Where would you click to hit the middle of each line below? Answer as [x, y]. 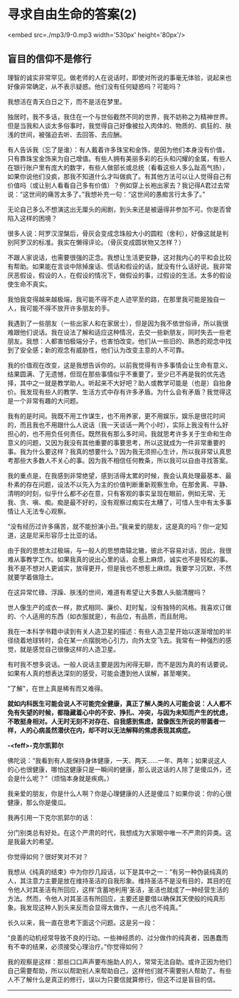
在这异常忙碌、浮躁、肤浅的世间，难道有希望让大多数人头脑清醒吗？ [107, 592]
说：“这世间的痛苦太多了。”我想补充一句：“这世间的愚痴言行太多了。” [106, 194]
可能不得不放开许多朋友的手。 [70, 308]
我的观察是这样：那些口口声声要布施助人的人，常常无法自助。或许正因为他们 [119, 962]
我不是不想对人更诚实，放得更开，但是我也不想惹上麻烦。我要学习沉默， [113, 568]
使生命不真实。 [29, 284]
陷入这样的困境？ [32, 218]
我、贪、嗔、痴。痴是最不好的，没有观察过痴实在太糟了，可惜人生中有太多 [116, 502]
